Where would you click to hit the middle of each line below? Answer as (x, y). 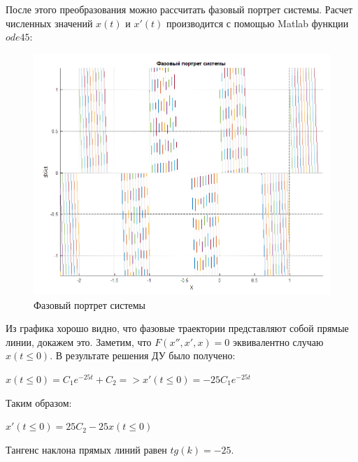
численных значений (49, 23)
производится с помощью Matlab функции (258, 23)
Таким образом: (39, 402)
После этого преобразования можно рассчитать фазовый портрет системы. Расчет (179, 9)
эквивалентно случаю (278, 341)
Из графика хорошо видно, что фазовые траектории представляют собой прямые (177, 328)
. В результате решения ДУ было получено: (143, 355)
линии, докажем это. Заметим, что (79, 341)
